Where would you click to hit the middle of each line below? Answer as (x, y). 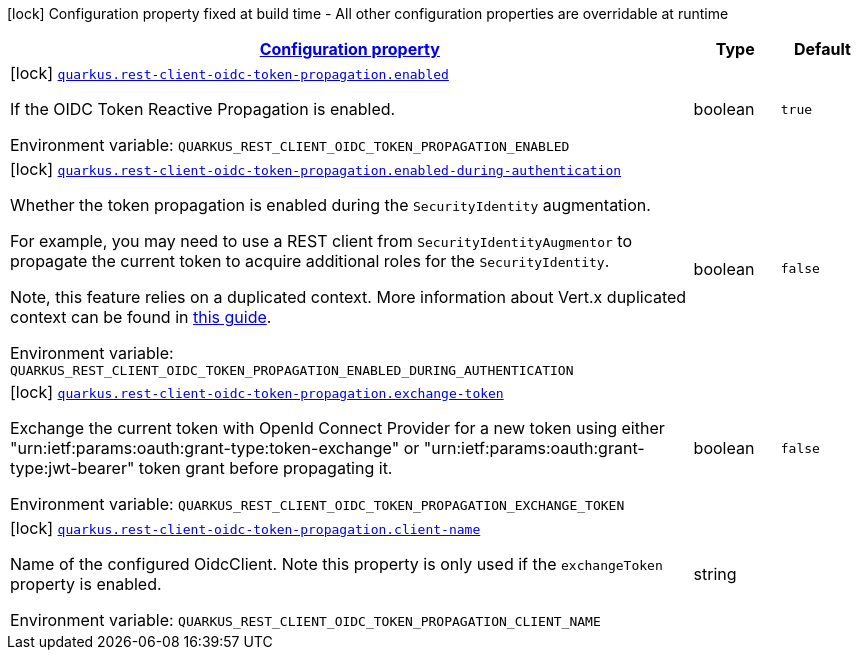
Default (822, 49)
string (715, 574)
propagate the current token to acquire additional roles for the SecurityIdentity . (310, 261)
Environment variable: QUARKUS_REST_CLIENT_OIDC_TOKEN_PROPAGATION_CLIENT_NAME (305, 620)
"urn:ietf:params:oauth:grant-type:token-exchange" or (215, 448)
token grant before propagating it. (265, 468)
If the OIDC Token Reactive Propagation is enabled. (203, 109)
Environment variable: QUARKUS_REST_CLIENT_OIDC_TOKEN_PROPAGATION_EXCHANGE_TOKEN (317, 504)
